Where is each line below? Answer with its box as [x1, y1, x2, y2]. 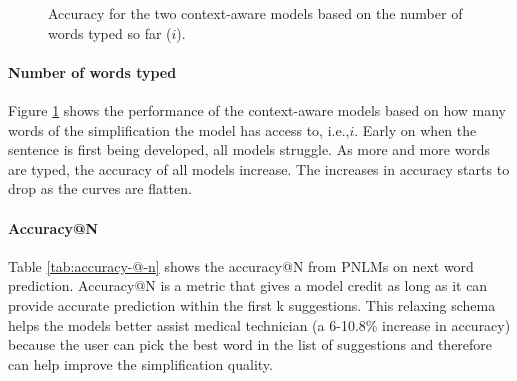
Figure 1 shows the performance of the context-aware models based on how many [8, 99, 506, 120]
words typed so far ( [48, 22, 172, 43]
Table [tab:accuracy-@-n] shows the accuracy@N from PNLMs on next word [8, 255, 474, 276]
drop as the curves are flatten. [8, 178, 192, 199]
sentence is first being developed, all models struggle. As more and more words [8, 139, 491, 160]
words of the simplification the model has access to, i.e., [8, 119, 350, 140]
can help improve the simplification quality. [8, 353, 273, 374]
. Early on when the [354, 119, 477, 140]
